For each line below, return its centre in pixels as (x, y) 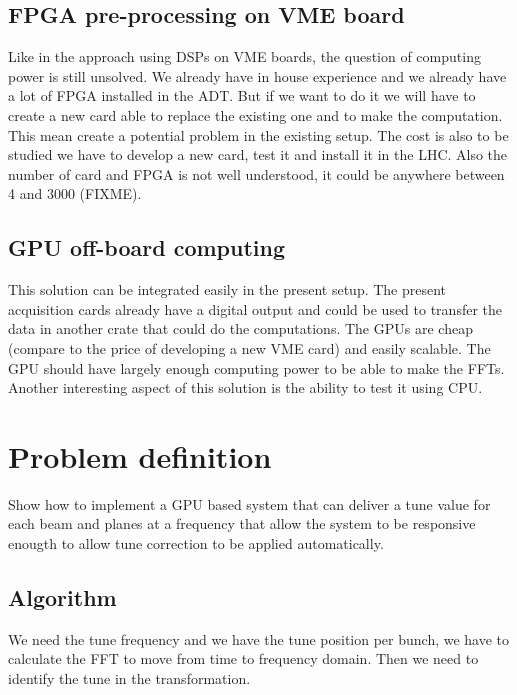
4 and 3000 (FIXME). (75, 193)
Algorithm (62, 597)
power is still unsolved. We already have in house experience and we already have (257, 75)
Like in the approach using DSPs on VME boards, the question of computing (244, 56)
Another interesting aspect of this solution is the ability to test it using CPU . (245, 387)
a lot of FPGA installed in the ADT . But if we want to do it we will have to (242, 95)
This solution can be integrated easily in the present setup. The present (227, 289)
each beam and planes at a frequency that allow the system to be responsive (242, 523)
